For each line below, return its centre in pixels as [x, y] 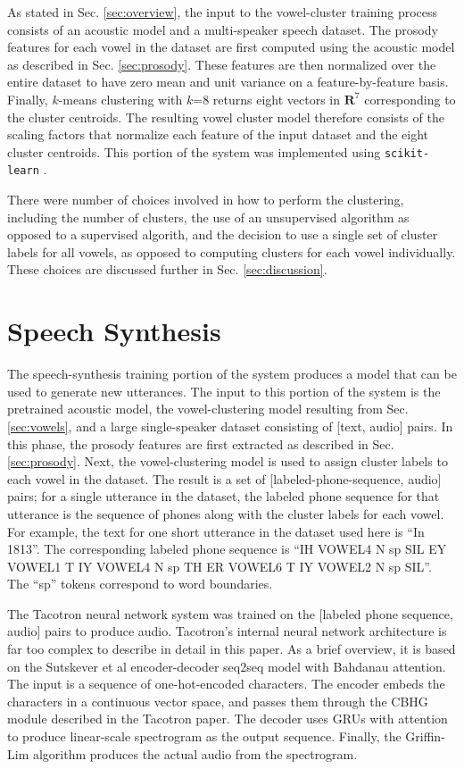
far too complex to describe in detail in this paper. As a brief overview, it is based [232, 649]
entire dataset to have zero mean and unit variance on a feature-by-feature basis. [228, 82]
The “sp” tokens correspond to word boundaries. [140, 584]
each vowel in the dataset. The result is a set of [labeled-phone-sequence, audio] [224, 478]
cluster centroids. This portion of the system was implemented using [194, 151]
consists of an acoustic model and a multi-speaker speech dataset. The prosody [223, 29]
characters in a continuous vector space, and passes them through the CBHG [218, 701]
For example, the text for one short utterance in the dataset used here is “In [216, 531]
